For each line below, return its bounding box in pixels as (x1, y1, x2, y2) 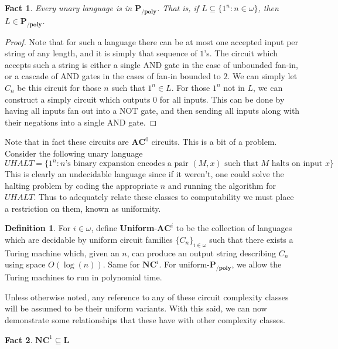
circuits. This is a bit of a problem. (151, 135, 277, 148)
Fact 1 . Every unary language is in (5, 2, 132, 13)
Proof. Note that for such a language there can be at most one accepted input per (5, 35, 299, 48)
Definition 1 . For (5, 222, 71, 234)
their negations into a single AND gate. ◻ (5, 116, 157, 128)
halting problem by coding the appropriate (5, 179, 158, 191)
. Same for (103, 258, 140, 270)
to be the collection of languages (176, 222, 292, 234)
